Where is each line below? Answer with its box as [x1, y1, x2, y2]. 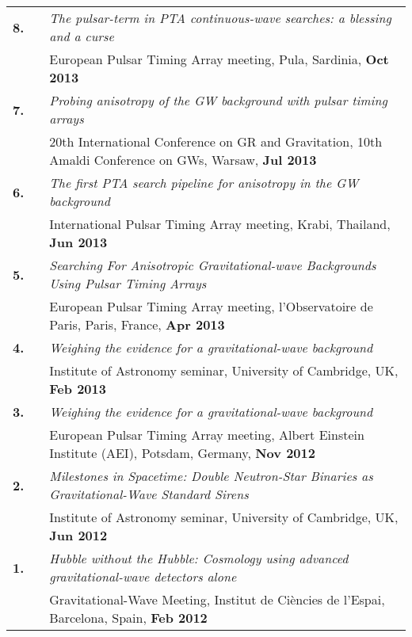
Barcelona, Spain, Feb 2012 [49, 608, 208, 627]
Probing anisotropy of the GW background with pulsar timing [49, 91, 387, 109]
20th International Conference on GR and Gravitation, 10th [49, 132, 383, 151]
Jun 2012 [49, 526, 108, 544]
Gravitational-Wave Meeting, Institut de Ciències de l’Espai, [49, 590, 385, 608]
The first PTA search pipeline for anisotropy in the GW [49, 174, 359, 192]
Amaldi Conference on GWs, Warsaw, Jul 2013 [49, 151, 317, 169]
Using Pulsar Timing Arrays [49, 274, 207, 292]
